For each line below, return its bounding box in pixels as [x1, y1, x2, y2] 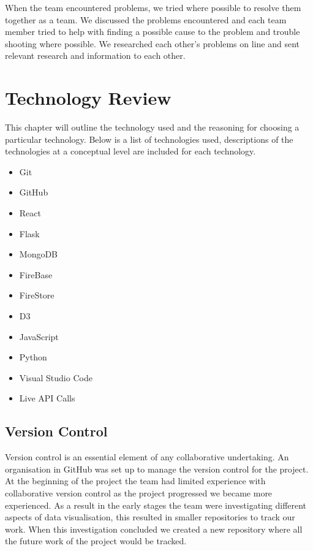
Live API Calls [19, 392, 75, 405]
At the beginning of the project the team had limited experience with [5, 474, 266, 487]
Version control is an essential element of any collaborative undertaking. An [5, 450, 289, 463]
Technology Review [5, 85, 172, 110]
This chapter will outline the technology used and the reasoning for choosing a [5, 121, 300, 134]
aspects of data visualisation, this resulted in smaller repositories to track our [5, 511, 295, 523]
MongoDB [19, 248, 58, 260]
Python [19, 351, 47, 363]
